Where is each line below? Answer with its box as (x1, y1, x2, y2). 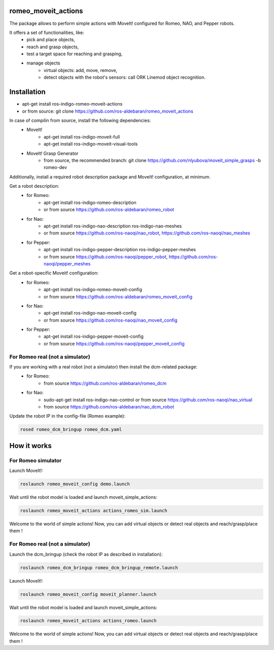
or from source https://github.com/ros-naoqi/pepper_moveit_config (44, 340, 185, 347)
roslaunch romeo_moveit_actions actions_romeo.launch (20, 618, 157, 624)
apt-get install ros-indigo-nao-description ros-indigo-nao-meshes (44, 223, 182, 229)
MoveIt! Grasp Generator (26, 150, 79, 156)
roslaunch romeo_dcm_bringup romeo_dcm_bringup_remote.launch (20, 565, 178, 570)
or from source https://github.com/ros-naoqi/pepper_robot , (44, 254, 168, 260)
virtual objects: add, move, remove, (44, 67, 118, 73)
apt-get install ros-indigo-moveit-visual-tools (44, 141, 138, 147)
